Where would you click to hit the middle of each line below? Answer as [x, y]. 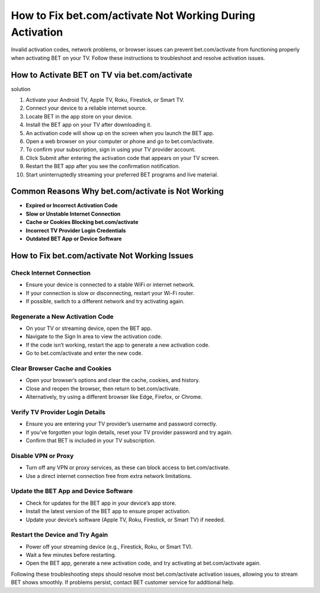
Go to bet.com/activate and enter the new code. [84, 353]
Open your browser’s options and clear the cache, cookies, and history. [113, 380]
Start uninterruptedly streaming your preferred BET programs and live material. [122, 174]
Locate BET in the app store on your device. [79, 116]
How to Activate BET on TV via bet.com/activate [102, 75]
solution [21, 89]
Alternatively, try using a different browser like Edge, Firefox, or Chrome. [114, 397]
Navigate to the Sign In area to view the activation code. [94, 336]
